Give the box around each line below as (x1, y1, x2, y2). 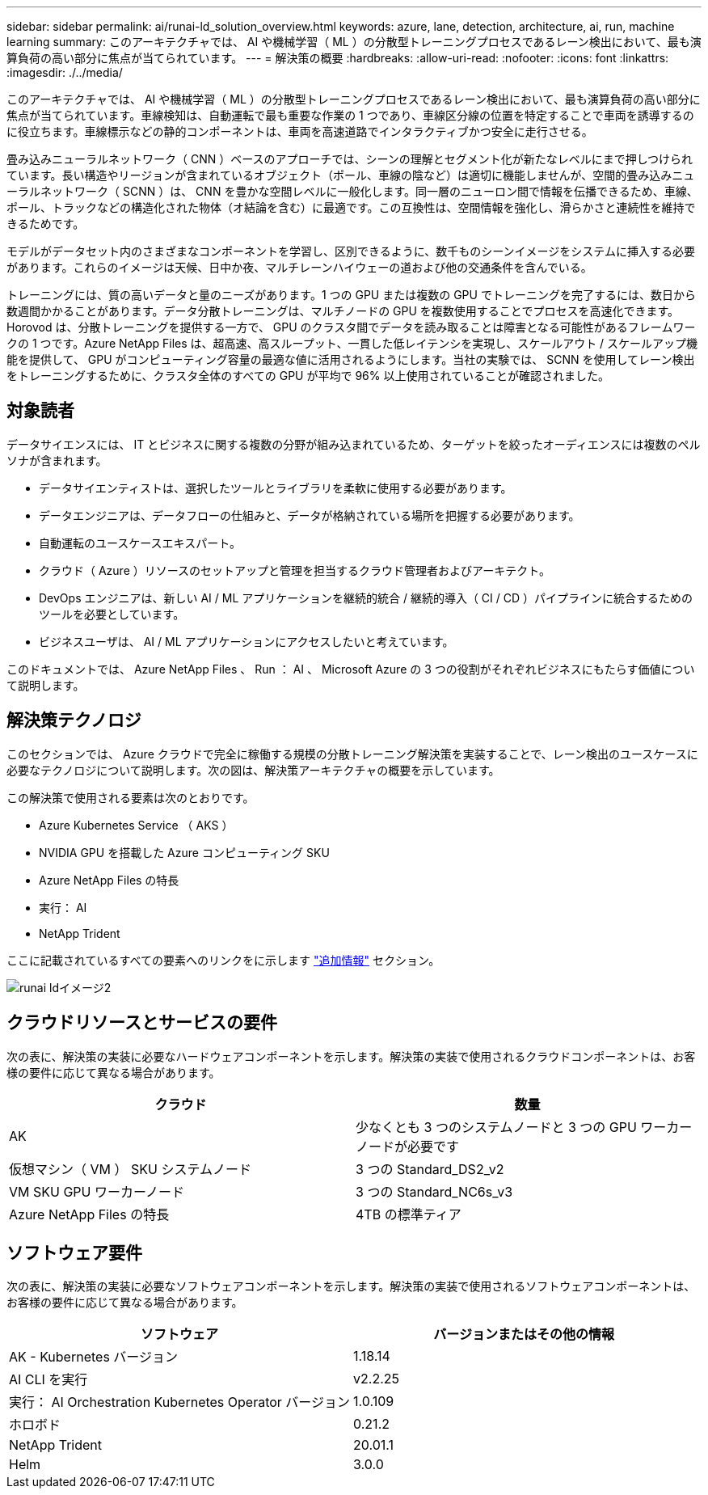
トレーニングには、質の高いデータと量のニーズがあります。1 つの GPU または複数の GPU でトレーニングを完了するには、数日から (6, 288, 696, 302)
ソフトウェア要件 (6, 1242, 142, 1263)
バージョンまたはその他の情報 (433, 1326, 614, 1343)
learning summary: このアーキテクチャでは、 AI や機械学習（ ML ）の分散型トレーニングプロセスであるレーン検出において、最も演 (6, 35, 702, 49)
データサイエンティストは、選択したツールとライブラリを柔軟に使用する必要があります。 (39, 480, 512, 495)
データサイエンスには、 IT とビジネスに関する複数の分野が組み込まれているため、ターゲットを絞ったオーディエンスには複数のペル (6, 437, 701, 451)
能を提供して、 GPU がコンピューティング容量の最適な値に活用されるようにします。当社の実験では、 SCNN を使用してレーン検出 (6, 353, 695, 366)
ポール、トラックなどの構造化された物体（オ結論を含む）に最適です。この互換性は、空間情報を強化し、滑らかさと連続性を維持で (6, 201, 696, 214)
